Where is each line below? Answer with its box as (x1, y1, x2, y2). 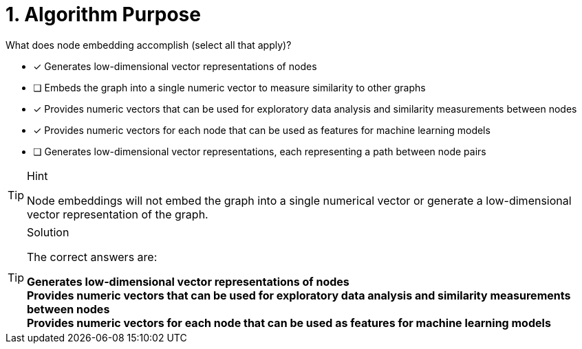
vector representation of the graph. (27, 207, 208, 221)
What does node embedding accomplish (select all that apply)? (6, 38, 292, 51)
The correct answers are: (27, 249, 158, 264)
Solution (27, 225, 69, 239)
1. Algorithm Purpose (6, 3, 201, 26)
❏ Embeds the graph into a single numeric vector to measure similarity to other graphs (33, 81, 426, 93)
